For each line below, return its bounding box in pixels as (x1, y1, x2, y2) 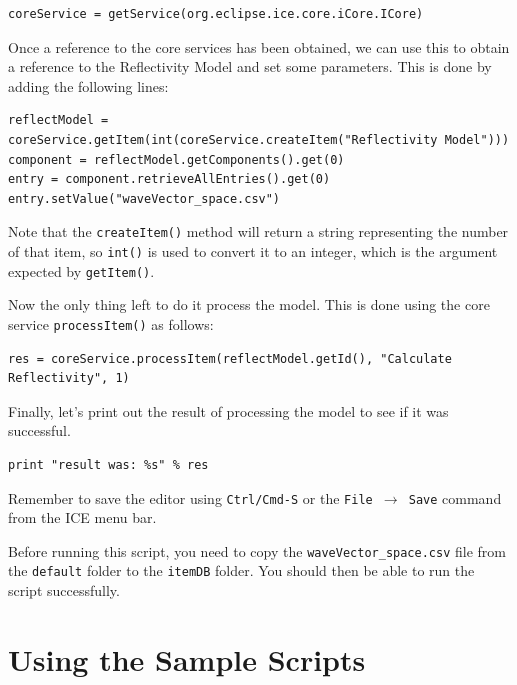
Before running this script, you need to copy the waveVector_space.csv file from (8, 540, 506, 561)
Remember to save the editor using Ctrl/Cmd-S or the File (8, 487, 373, 508)
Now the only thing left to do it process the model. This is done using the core (8, 294, 490, 315)
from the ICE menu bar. (8, 507, 157, 528)
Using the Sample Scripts (8, 638, 366, 679)
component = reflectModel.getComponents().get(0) (8, 152, 345, 167)
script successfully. (8, 580, 120, 601)
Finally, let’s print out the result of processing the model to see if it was (8, 400, 449, 421)
